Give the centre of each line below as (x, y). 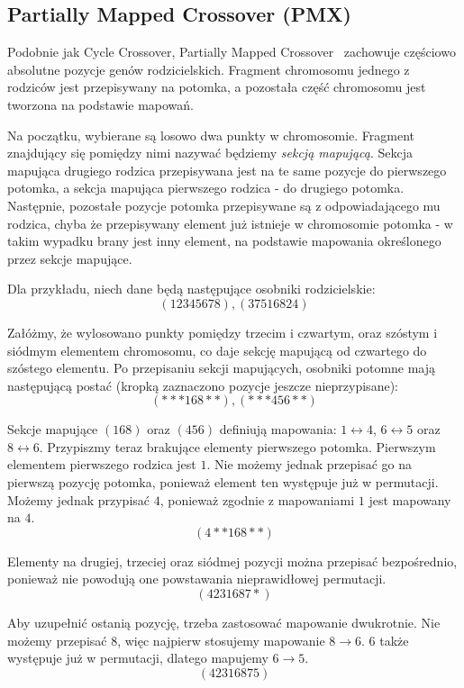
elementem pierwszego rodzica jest (102, 464)
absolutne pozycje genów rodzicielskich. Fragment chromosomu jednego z (209, 69)
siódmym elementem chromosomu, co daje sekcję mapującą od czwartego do (217, 350)
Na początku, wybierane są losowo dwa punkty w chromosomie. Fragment (211, 135)
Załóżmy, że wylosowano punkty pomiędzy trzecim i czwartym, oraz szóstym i (223, 332)
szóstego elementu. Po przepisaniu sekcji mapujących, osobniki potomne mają (222, 368)
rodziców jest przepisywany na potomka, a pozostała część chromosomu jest (217, 87)
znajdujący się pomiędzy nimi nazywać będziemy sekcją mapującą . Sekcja (210, 153)
